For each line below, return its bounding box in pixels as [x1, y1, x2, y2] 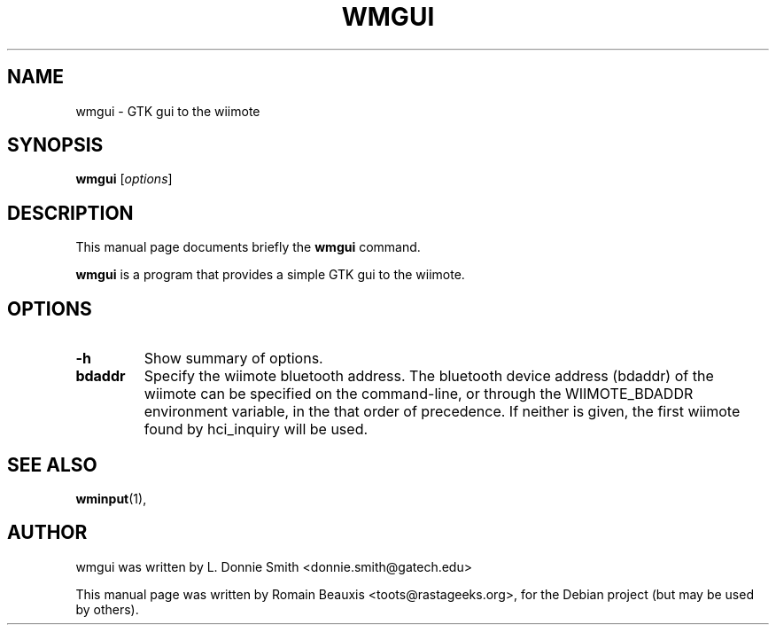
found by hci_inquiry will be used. [144, 420, 369, 439]
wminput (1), [75, 490, 147, 506]
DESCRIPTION [7, 201, 134, 224]
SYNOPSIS [7, 134, 104, 157]
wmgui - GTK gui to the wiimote [75, 103, 260, 119]
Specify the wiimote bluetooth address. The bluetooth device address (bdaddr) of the [144, 367, 714, 386]
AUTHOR [7, 521, 88, 544]
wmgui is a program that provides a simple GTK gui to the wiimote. [75, 267, 465, 283]
